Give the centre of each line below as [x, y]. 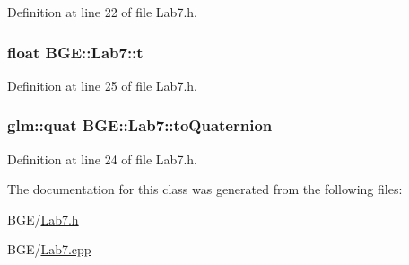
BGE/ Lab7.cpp [49, 249]
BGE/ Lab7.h [43, 219]
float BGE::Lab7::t [75, 52]
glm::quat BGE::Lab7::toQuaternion [140, 125]
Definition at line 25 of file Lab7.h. [102, 85]
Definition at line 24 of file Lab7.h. [102, 159]
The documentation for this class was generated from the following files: [205, 189]
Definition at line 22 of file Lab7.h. [102, 12]
